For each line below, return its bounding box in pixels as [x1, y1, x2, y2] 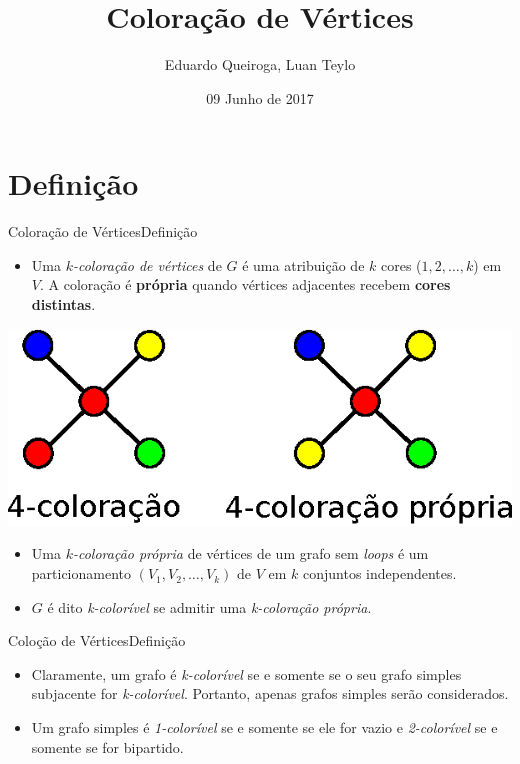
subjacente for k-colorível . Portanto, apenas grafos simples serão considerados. [31, 683, 509, 704]
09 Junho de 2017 [206, 87, 314, 108]
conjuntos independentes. [303, 563, 457, 584]
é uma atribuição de [242, 254, 365, 275]
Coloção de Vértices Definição [8, 630, 186, 651]
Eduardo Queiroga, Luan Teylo [164, 54, 356, 75]
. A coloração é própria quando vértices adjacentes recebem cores [39, 274, 451, 295]
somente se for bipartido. [31, 736, 184, 757]
